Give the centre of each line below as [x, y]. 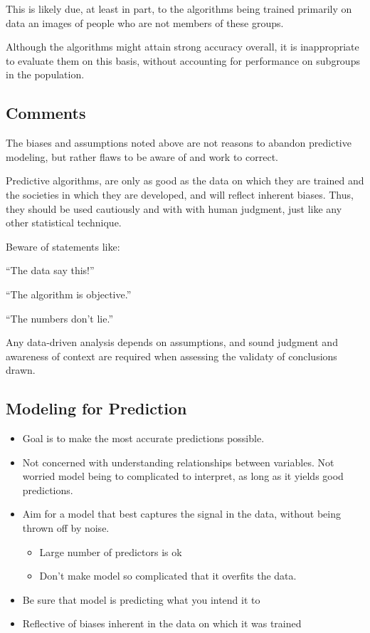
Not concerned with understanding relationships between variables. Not [178, 462]
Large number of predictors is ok [111, 551]
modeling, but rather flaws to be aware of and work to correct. [142, 156]
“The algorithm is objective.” [69, 294]
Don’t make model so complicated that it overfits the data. [168, 576]
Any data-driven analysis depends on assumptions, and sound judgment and [172, 342]
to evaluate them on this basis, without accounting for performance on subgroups [183, 60]
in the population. [45, 74]
